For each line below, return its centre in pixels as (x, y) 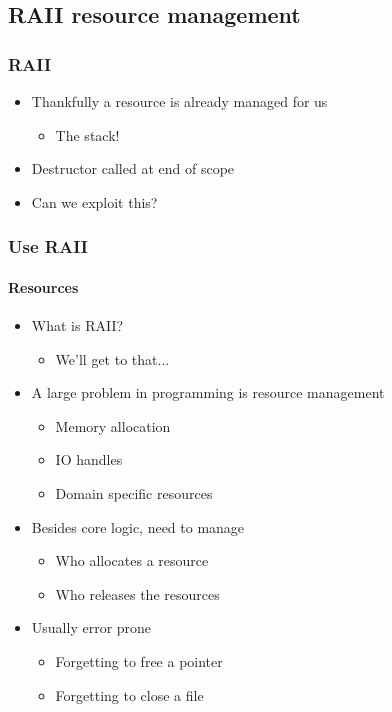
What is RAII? (77, 325)
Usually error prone (91, 627)
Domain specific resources (134, 492)
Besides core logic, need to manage (138, 526)
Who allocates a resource (132, 560)
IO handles (89, 459)
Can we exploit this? (94, 201)
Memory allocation (113, 425)
